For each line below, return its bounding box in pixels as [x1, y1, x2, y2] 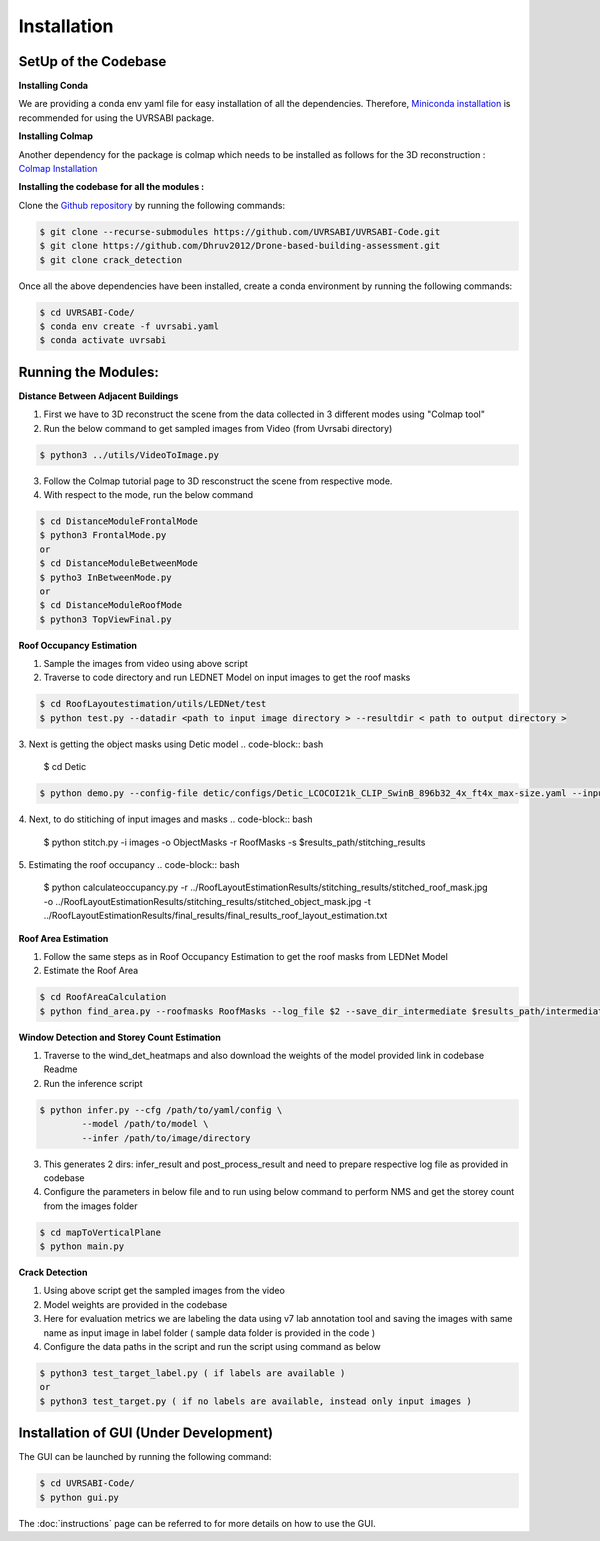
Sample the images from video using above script [43, 658, 249, 670]
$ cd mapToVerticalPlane [39, 1226, 162, 1238]
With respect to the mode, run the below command [43, 488, 254, 500]
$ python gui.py [39, 1491, 120, 1503]
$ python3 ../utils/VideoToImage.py [39, 449, 220, 460]
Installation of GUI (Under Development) [18, 1425, 274, 1442]
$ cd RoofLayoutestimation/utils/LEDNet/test [39, 698, 267, 710]
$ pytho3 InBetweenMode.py [39, 571, 172, 583]
